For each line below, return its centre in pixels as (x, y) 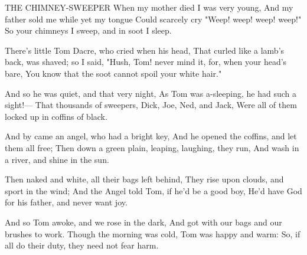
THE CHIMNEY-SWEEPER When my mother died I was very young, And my (149, 7)
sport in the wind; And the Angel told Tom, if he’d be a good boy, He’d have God (153, 190)
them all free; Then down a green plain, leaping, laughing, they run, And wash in (152, 147)
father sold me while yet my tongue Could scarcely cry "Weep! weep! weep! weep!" (153, 19)
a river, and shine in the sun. (57, 159)
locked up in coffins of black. (56, 116)
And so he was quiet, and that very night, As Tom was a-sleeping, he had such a (151, 93)
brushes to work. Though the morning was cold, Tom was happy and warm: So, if (153, 233)
